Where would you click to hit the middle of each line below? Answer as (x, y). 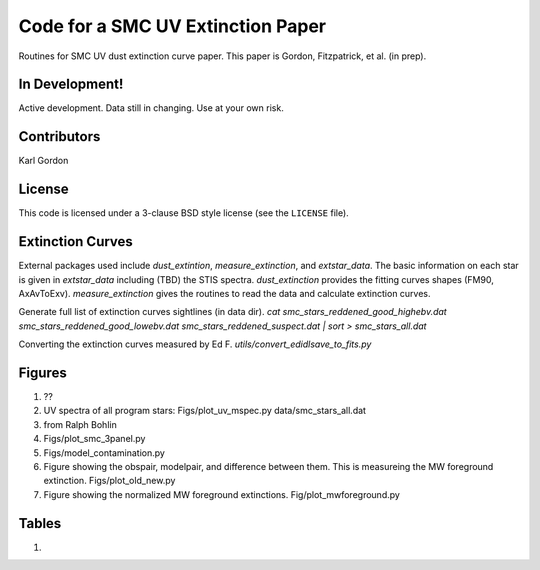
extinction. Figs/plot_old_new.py (109, 481)
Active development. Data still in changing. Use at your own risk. (151, 108)
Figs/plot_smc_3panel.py (94, 439)
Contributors (59, 136)
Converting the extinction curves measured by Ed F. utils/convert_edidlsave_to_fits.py (195, 344)
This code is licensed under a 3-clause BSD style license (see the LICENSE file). (183, 213)
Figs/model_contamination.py (104, 452)
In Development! (71, 84)
